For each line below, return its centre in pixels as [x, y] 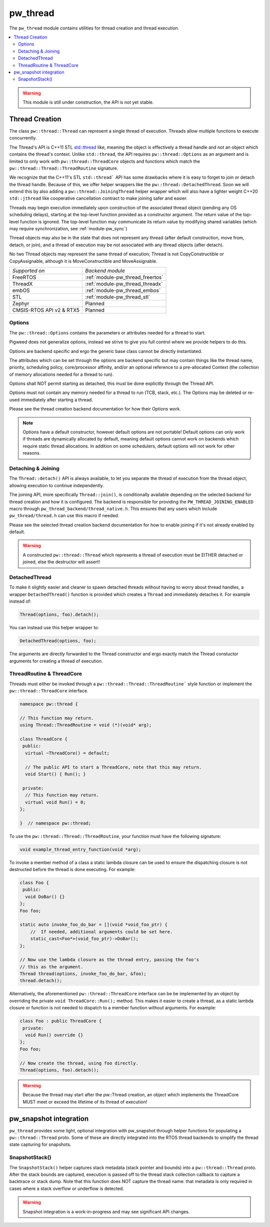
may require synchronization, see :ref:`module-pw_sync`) [68, 229]
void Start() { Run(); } [55, 774]
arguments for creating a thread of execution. [56, 661]
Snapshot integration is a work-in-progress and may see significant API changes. [106, 1211]
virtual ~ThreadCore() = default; [67, 753]
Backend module [105, 271]
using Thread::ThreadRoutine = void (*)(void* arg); [86, 725]
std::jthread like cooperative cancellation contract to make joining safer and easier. [98, 198]
